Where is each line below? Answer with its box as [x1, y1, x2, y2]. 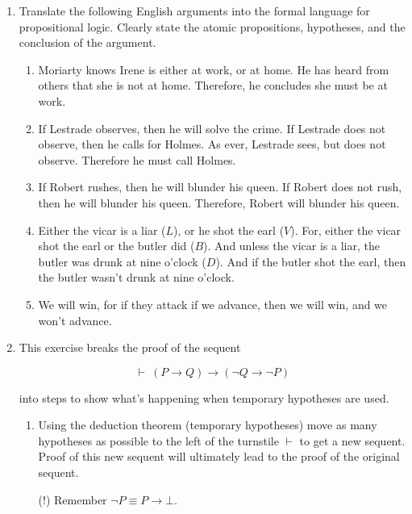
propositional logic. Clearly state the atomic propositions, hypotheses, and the [19, 18, 406, 35]
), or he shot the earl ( [173, 221, 285, 238]
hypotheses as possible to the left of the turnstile [38, 432, 279, 449]
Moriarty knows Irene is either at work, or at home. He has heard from [38, 61, 389, 77]
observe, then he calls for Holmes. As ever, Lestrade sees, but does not [38, 136, 386, 153]
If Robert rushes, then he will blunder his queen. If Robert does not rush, [38, 178, 402, 195]
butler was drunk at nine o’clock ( [38, 253, 206, 270]
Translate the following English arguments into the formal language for [19, 2, 370, 19]
